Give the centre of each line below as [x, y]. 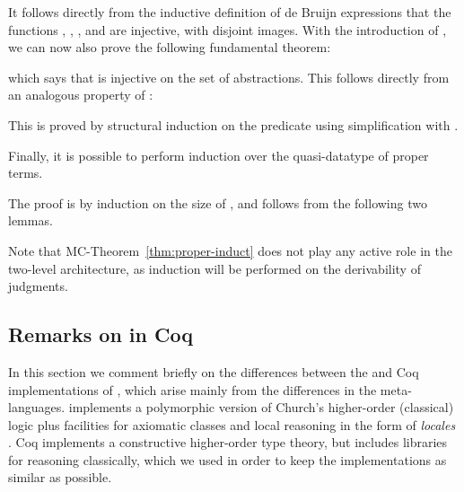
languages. [37, 407]
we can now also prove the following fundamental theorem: [170, 47]
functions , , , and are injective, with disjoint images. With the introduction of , [228, 29]
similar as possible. [60, 477]
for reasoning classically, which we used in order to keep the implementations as [228, 459]
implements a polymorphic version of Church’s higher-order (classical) [261, 407]
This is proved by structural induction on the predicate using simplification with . [233, 124]
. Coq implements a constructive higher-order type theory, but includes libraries [228, 442]
